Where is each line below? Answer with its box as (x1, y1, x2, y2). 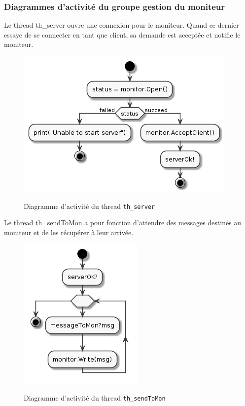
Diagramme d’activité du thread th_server (24, 201, 155, 211)
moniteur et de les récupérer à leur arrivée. (4, 227, 134, 237)
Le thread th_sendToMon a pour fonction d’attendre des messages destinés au (4, 217, 242, 228)
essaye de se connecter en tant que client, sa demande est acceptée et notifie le (4, 29, 241, 40)
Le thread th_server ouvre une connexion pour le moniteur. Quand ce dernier (4, 20, 239, 30)
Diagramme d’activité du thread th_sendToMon (24, 393, 166, 403)
